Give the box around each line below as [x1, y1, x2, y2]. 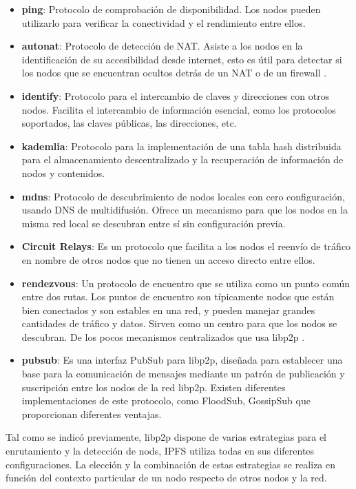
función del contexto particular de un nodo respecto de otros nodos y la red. [6, 470, 327, 485]
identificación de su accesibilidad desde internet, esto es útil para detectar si [21, 52, 342, 66]
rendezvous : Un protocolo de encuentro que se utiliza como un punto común [21, 275, 350, 290]
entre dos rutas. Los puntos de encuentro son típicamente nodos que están [21, 289, 335, 304]
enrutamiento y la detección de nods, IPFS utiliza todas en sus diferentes [6, 444, 315, 458]
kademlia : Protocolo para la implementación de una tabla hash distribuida [21, 138, 342, 153]
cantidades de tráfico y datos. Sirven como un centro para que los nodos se [21, 316, 337, 331]
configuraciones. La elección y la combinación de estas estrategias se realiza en [6, 457, 336, 471]
